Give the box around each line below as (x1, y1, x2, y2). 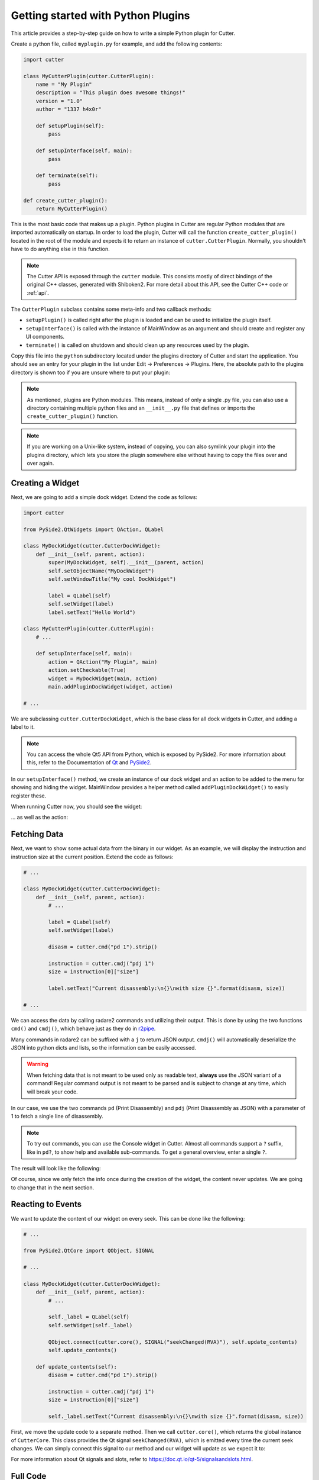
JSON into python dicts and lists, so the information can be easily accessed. (11, 1044, 197, 1051)
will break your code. (27, 1088, 78, 1095)
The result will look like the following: (11, 1164, 101, 1172)
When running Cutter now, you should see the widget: (11, 803, 142, 810)
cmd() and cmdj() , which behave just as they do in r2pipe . (11, 1025, 156, 1032)
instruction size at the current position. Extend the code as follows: (11, 853, 174, 860)
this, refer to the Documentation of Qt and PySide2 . (27, 759, 152, 766)
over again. (27, 459, 54, 466)
